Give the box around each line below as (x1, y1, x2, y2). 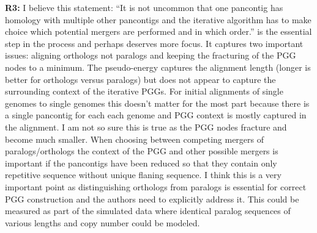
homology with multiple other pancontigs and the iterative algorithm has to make (5, 13, 311, 26)
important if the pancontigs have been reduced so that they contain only (5, 156, 277, 169)
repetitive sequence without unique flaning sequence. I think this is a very (5, 168, 282, 181)
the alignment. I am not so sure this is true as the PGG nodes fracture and (5, 120, 287, 133)
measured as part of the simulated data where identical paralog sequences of (5, 204, 291, 217)
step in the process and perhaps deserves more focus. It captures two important (5, 37, 304, 49)
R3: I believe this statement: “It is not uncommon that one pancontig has (5, 1, 283, 13)
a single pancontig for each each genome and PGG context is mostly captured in (5, 109, 307, 121)
